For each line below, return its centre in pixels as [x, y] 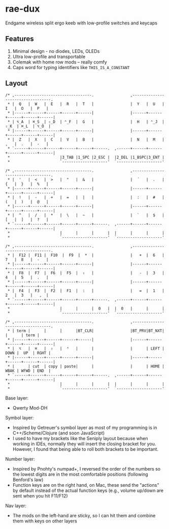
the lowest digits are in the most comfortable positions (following [80, 474]
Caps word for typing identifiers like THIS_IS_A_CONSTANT [71, 67]
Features [20, 39]
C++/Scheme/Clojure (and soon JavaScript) [59, 433]
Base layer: [17, 398]
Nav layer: [16, 506]
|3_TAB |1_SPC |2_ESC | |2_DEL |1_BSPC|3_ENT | [112, 157]
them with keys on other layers [45, 521]
